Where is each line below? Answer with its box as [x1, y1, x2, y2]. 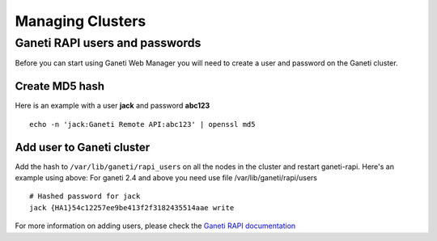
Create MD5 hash [15, 79, 105, 93]
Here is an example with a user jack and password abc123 [15, 101, 210, 111]
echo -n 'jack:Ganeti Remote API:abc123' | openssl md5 [29, 120, 256, 129]
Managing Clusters [15, 12, 146, 30]
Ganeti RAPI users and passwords [15, 36, 202, 50]
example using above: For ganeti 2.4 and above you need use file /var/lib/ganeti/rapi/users [15, 172, 317, 182]
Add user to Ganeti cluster [15, 140, 151, 154]
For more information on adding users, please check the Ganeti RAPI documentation [15, 221, 296, 230]
